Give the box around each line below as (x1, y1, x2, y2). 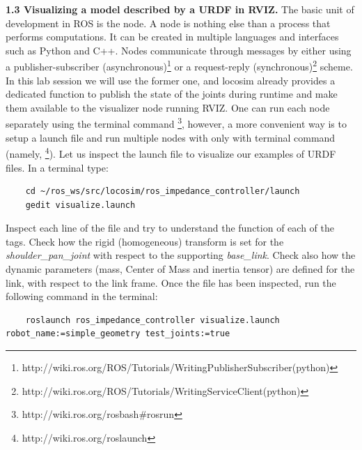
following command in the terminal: (6, 289, 158, 303)
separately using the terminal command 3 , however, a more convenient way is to (6, 114, 347, 131)
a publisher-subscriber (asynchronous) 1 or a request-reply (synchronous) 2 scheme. (6, 57, 353, 74)
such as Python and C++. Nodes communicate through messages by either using (6, 43, 352, 57)
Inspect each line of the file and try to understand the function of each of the (6, 220, 334, 235)
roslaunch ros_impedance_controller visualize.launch (25, 315, 280, 325)
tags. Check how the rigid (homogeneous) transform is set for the (6, 234, 284, 248)
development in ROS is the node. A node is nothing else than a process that (6, 15, 331, 30)
